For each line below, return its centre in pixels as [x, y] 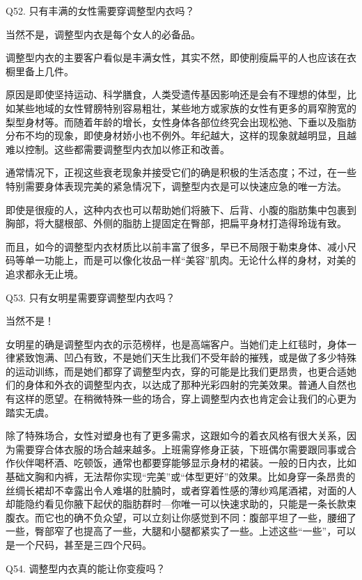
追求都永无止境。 [45, 273]
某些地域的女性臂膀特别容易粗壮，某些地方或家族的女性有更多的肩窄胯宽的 [186, 108]
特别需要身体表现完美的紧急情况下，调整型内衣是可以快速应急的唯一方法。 [176, 186]
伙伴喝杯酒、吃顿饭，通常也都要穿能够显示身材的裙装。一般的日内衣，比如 [186, 463]
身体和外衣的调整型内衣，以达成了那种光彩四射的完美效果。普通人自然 [186, 385]
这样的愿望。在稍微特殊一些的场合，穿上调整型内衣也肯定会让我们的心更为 [186, 399]
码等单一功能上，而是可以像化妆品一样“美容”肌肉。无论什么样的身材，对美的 [181, 260]
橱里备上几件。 [40, 71]
